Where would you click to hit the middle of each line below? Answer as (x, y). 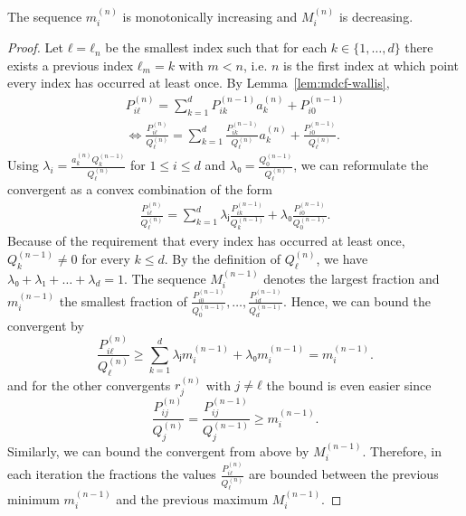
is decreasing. (376, 16)
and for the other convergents (89, 385)
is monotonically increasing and (210, 16)
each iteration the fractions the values (112, 474)
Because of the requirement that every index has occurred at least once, (206, 241)
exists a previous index (71, 65)
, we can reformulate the (361, 165)
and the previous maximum (192, 499)
